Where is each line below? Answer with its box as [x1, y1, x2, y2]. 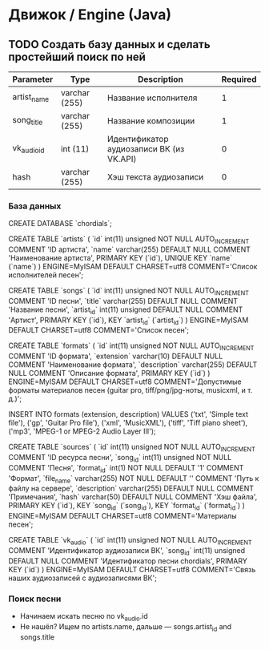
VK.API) [106, 154, 137, 164]
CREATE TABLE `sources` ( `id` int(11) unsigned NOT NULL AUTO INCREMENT [8, 442, 256, 454]
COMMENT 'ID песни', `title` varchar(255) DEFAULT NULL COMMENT [8, 296, 239, 305]
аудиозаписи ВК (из [106, 143, 185, 154]
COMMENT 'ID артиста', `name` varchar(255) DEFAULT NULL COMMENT [8, 244, 251, 254]
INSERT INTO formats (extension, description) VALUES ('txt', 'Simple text [8, 410, 249, 419]
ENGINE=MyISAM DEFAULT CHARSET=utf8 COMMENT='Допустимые [8, 377, 242, 386]
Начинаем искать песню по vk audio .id [19, 612, 148, 623]
